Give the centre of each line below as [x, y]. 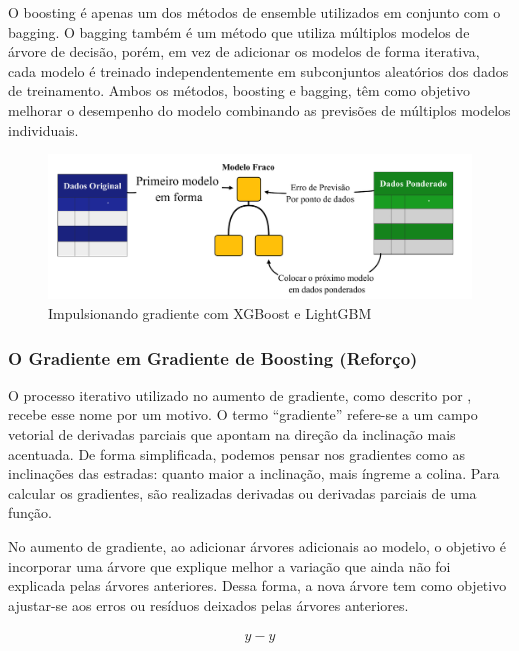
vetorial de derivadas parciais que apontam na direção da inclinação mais [232, 434]
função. [30, 512]
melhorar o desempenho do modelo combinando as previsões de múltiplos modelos [259, 109]
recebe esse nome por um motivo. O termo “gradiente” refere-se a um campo [243, 414]
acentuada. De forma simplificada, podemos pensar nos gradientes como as [236, 453]
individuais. [43, 129]
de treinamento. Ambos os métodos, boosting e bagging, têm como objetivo [239, 90]
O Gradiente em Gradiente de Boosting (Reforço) [213, 357]
